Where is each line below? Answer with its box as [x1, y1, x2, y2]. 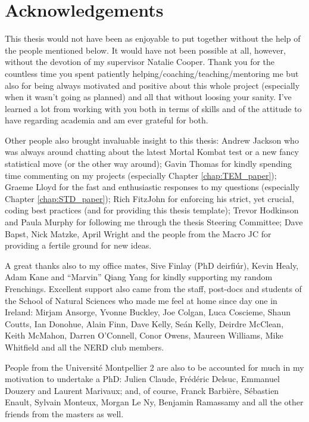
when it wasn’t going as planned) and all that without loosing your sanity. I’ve [5, 91, 292, 103]
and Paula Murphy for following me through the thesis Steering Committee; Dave [5, 216, 303, 228]
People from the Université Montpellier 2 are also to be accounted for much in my [5, 361, 304, 373]
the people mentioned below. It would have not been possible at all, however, [5, 44, 286, 56]
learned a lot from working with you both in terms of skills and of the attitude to [5, 102, 302, 114]
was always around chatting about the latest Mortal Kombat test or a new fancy [5, 145, 299, 158]
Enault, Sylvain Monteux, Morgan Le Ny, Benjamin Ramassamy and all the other [5, 396, 304, 408]
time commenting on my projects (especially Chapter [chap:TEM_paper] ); [5, 169, 277, 181]
